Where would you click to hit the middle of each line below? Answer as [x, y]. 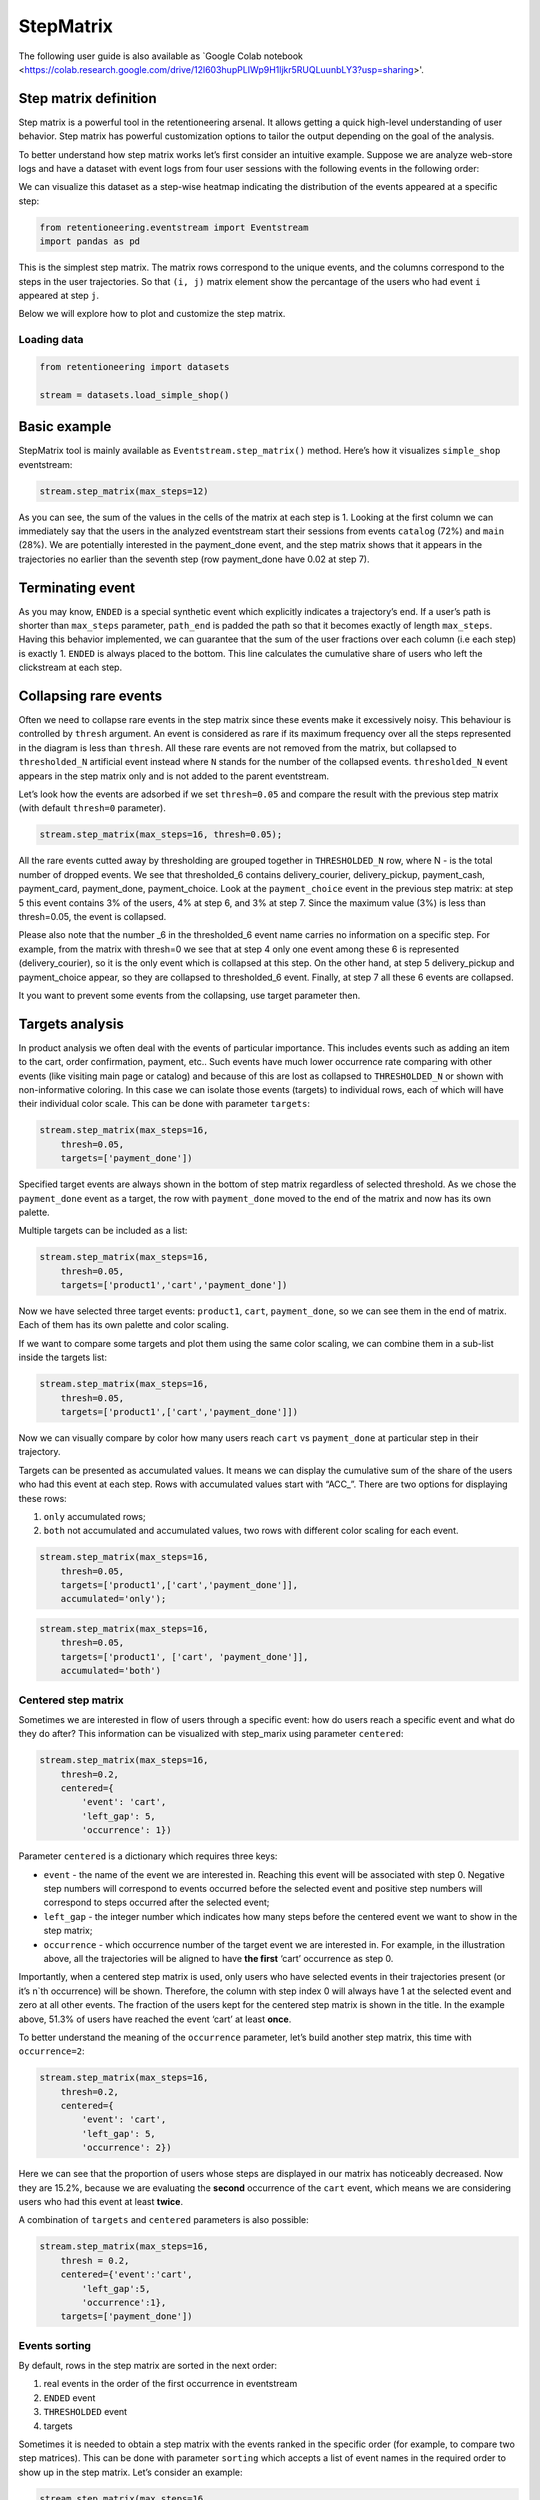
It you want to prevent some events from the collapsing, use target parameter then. [189, 995]
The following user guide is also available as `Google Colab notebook [161, 56]
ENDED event [69, 2397]
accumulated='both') [111, 1671]
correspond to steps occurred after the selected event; [156, 1902]
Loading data [51, 340]
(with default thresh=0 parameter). [92, 808]
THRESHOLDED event [85, 2412]
